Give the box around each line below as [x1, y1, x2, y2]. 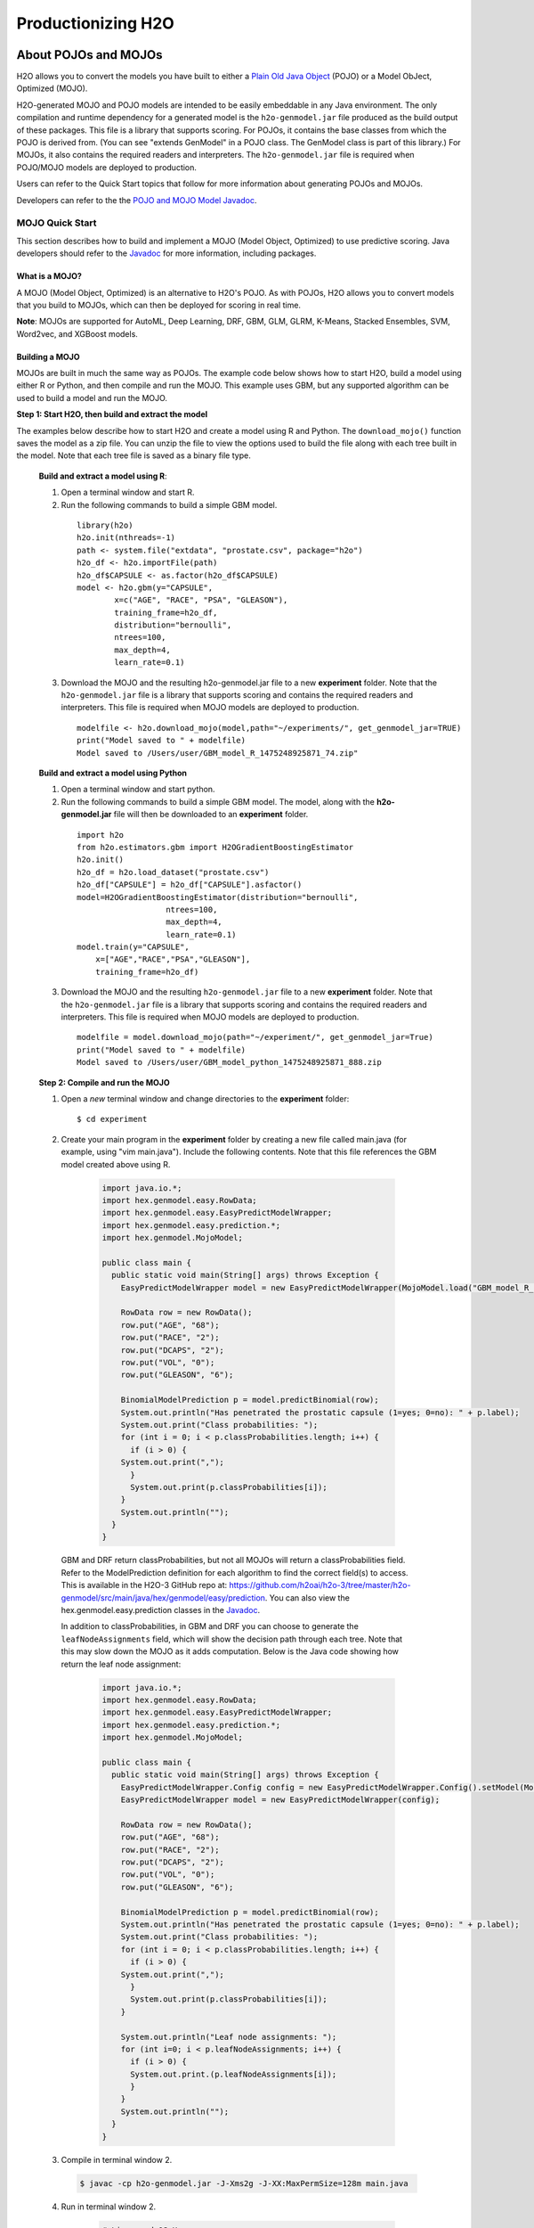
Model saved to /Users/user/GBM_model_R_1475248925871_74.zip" [77, 748, 359, 758]
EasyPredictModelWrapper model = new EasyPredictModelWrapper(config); [120, 1795, 441, 1805]
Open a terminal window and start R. [61, 487, 195, 498]
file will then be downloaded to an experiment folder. [113, 809, 309, 820]
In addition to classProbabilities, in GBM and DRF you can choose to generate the [61, 1621, 360, 1632]
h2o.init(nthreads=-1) [77, 533, 176, 543]
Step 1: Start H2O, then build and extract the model [16, 409, 208, 420]
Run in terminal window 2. [61, 2201, 157, 2212]
